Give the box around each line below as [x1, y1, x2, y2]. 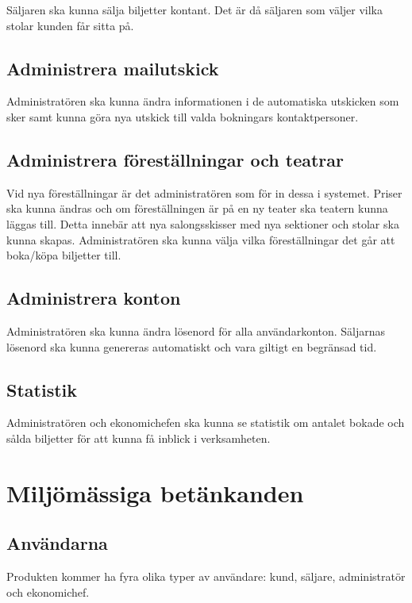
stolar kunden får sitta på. [6, 17, 134, 33]
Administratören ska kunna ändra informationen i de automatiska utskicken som [6, 93, 399, 109]
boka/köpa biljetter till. [6, 247, 121, 263]
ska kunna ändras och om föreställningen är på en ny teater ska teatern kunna [6, 200, 388, 217]
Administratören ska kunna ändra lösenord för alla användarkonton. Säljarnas [6, 322, 386, 339]
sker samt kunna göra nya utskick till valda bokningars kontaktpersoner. [6, 108, 359, 125]
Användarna [6, 531, 108, 555]
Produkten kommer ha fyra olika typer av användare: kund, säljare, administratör [6, 568, 406, 585]
